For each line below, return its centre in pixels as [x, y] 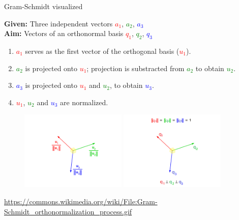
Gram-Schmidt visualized [43, 6]
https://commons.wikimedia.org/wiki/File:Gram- [81, 201]
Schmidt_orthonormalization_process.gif [68, 211]
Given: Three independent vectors [58, 23]
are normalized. [84, 102]
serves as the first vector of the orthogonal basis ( [102, 51]
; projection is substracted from [136, 68]
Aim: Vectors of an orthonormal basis [64, 33]
